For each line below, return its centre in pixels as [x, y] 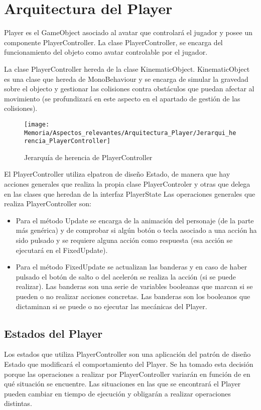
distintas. [18, 403]
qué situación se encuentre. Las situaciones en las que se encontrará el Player [122, 384]
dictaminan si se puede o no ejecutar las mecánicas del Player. [111, 306]
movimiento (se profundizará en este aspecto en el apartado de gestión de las [122, 98]
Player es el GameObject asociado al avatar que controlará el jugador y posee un [128, 32]
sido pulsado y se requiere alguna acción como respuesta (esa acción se [124, 240]
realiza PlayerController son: [48, 203]
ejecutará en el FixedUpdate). [62, 250]
